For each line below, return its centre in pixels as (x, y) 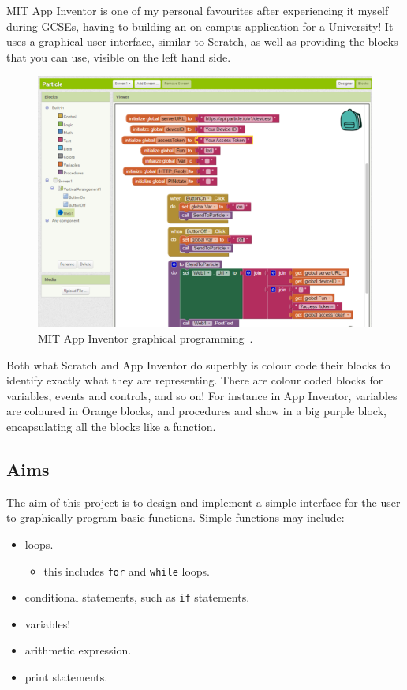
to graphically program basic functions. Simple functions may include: (175, 517)
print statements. (66, 677)
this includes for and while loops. (127, 570)
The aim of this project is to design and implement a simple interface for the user (203, 502)
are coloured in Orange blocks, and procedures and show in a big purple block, (196, 411)
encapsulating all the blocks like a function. (111, 426)
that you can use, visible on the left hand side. (119, 56)
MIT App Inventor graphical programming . (146, 337)
